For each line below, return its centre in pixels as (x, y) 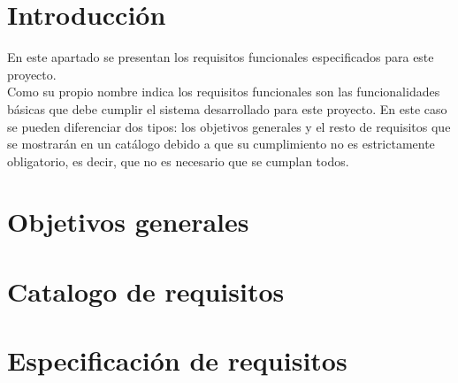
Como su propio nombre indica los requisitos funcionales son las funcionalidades (224, 92)
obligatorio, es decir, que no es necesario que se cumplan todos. (178, 161)
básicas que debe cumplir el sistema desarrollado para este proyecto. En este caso (227, 108)
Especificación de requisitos (177, 360)
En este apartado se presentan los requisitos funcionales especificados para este (221, 57)
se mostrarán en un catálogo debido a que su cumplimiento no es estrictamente (221, 144)
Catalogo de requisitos (146, 291)
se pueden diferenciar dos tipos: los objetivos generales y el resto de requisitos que (229, 126)
